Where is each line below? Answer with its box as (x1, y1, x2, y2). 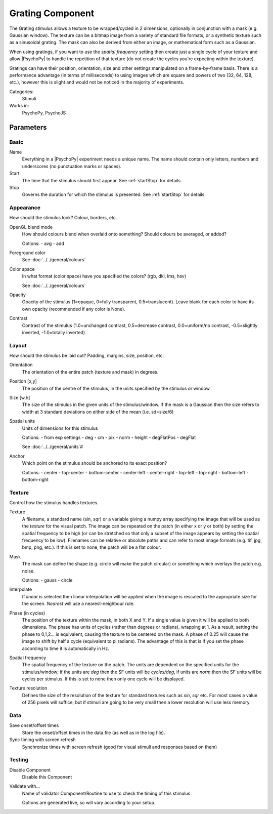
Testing (9, 756, 29, 763)
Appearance (9, 204, 40, 211)
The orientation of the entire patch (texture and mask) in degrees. (22, 369, 159, 375)
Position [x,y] (9, 378, 37, 384)
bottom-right (22, 476, 49, 482)
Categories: (9, 89, 34, 95)
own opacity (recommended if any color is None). (22, 306, 126, 312)
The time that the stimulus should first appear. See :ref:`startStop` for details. (22, 177, 182, 183)
